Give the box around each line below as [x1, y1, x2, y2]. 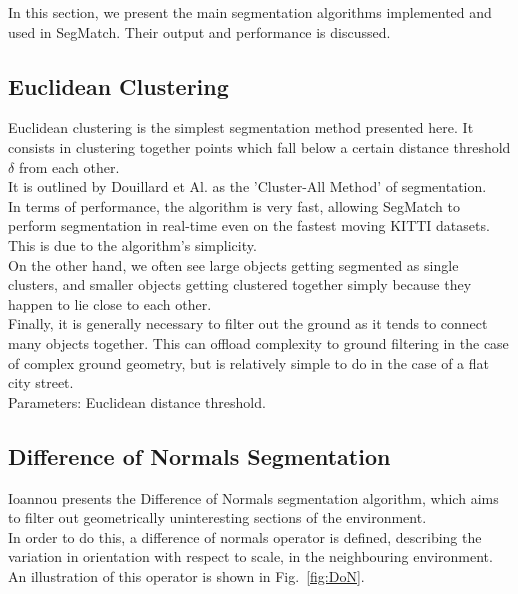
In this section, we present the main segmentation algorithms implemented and [8, 2, 492, 22]
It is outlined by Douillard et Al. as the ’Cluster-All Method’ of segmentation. [8, 176, 487, 197]
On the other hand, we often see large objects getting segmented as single [8, 254, 459, 275]
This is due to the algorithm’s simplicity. [8, 234, 257, 255]
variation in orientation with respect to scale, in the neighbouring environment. [8, 546, 493, 567]
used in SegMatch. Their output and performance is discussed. [8, 21, 391, 42]
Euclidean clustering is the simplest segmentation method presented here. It [8, 117, 474, 138]
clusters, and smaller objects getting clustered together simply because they [8, 274, 472, 295]
